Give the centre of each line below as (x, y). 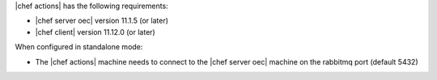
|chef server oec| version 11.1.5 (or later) (102, 21)
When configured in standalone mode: (79, 47)
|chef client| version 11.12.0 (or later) (95, 32)
